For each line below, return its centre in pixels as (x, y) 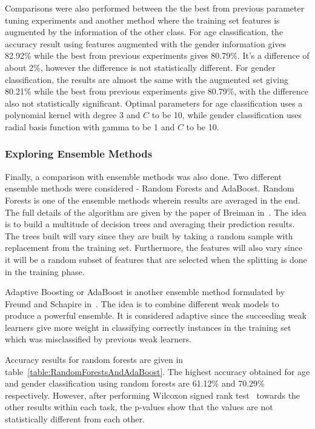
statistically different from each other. (75, 419)
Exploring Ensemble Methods (79, 154)
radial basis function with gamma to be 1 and (90, 126)
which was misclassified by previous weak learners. (98, 339)
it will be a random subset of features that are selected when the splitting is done (156, 259)
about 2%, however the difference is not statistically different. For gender (140, 67)
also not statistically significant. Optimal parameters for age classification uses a (154, 103)
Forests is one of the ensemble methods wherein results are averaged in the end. (153, 200)
